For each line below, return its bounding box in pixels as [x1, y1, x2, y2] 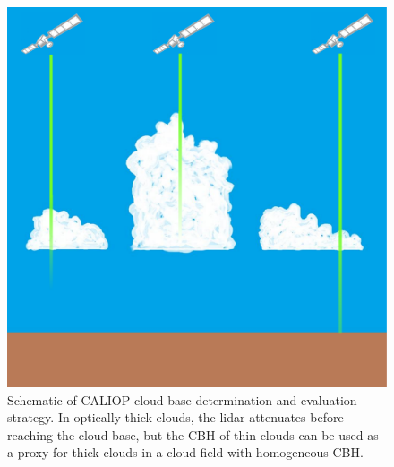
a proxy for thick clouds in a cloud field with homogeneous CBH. [7, 443, 364, 462]
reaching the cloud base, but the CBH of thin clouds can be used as [7, 425, 379, 444]
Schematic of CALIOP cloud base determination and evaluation [7, 390, 357, 409]
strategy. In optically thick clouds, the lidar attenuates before [7, 408, 344, 427]
